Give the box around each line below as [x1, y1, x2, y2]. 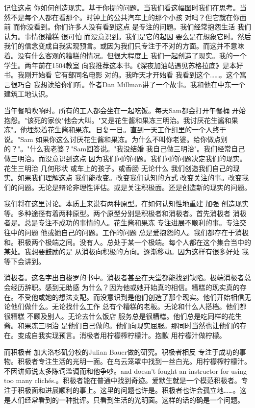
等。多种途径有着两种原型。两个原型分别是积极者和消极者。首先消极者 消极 [4, 208, 247, 218]
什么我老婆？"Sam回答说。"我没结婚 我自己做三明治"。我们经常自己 [29, 144, 245, 154]
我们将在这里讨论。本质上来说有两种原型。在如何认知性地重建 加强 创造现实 [4, 198, 249, 209]
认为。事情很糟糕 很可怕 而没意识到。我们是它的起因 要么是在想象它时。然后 [4, 31, 251, 41]
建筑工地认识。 [4, 89, 52, 99]
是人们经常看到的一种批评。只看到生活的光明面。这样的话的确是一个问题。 [4, 394, 244, 405]
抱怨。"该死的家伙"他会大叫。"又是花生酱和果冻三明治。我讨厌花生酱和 [4, 115, 231, 125]
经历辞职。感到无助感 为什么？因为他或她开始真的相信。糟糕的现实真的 [10, 282, 240, 292]
